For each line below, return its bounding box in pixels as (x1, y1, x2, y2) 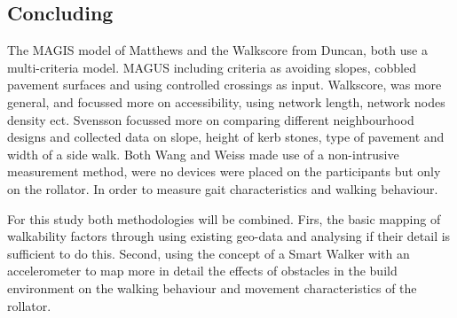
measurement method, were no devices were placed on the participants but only (7, 162, 441, 181)
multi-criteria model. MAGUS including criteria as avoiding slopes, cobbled (7, 58, 416, 76)
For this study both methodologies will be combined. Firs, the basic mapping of (7, 209, 441, 228)
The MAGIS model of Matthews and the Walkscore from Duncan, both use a (7, 41, 428, 59)
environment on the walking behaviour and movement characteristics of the (7, 278, 417, 297)
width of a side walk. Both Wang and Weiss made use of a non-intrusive (7, 144, 399, 163)
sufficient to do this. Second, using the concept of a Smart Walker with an (7, 244, 410, 262)
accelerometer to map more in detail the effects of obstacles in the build (7, 261, 398, 280)
